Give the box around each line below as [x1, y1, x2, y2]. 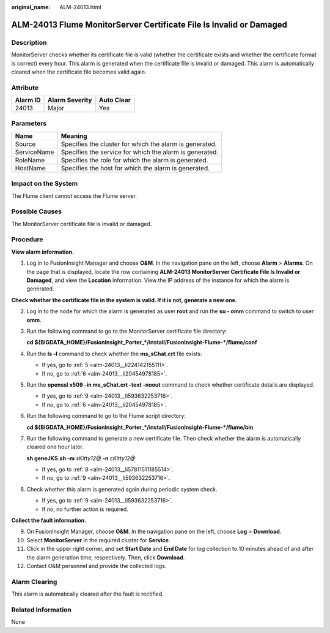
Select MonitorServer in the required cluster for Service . [26, 536, 170, 544]
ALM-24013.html [59, 4, 101, 10]
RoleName [15, 156, 45, 164]
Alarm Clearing [11, 577, 57, 586]
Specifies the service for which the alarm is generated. [61, 148, 219, 156]
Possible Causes [11, 207, 62, 216]
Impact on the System [11, 180, 78, 188]
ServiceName [15, 148, 54, 156]
